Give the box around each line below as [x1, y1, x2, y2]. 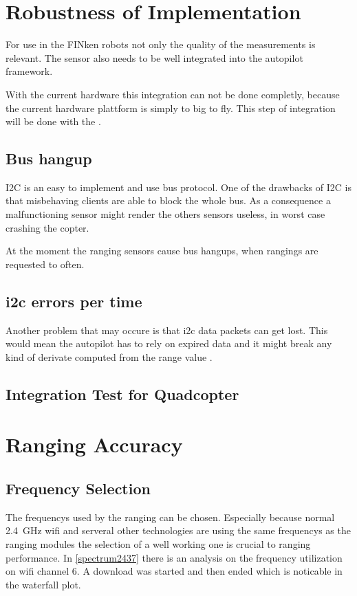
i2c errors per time [6, 290, 142, 311]
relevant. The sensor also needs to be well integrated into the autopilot [6, 50, 303, 65]
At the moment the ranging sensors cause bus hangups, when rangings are [6, 243, 318, 258]
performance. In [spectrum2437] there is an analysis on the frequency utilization [6, 550, 343, 564]
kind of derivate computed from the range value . [6, 349, 213, 364]
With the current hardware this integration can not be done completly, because [6, 87, 340, 101]
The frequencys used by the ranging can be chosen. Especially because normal [6, 509, 335, 524]
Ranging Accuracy [6, 430, 183, 459]
